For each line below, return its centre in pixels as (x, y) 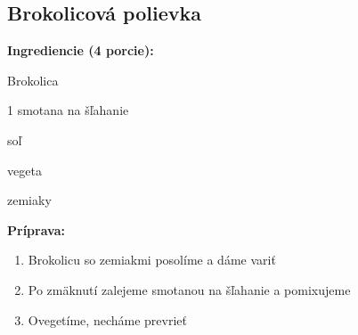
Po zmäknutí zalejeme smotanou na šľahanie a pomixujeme (189, 289)
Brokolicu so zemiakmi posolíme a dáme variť (152, 260)
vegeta (24, 170)
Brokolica (33, 80)
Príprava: (36, 229)
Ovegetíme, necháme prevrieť (107, 319)
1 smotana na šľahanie (68, 110)
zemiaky (29, 200)
